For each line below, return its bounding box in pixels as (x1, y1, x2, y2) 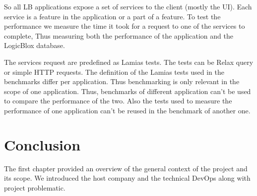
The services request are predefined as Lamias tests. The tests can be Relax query (4, 56, 254, 67)
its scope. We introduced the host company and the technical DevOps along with (4, 173, 251, 183)
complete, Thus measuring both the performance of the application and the (4, 30, 233, 41)
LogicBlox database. (4, 40, 65, 50)
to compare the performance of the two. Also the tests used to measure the (4, 96, 232, 106)
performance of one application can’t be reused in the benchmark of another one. (4, 105, 251, 115)
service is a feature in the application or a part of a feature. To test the (4, 11, 221, 21)
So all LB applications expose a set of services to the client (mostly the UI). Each (4, 1, 252, 11)
